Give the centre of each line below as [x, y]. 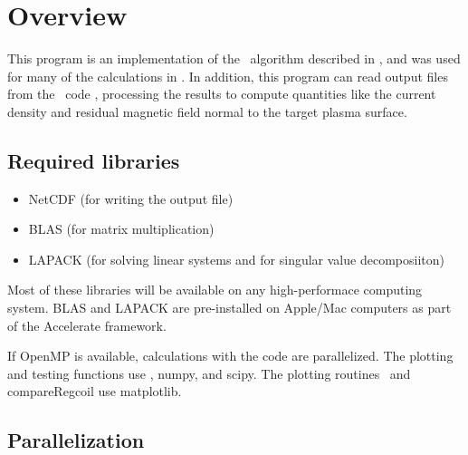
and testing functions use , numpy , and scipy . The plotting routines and [209, 373]
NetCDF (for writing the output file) [131, 198]
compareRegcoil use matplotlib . [95, 391]
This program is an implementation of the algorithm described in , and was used [234, 58]
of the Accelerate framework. [87, 325]
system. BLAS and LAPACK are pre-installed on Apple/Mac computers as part [229, 308]
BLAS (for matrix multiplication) [121, 229]
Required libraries [94, 160]
